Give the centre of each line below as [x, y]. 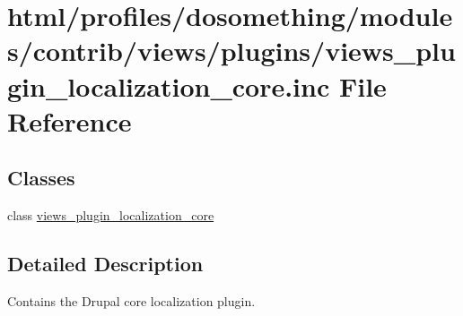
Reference [70, 120]
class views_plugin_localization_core [111, 215]
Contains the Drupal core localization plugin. [131, 300]
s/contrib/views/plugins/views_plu [231, 51]
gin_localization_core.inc [169, 85]
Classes [41, 178]
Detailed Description [105, 264]
